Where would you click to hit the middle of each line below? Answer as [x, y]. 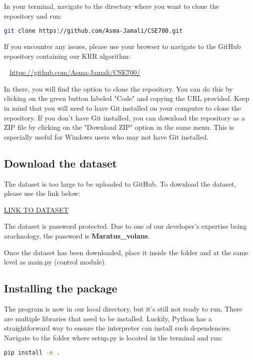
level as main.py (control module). [55, 262]
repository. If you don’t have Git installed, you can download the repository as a [125, 117]
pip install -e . [32, 353]
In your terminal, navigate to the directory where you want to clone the [112, 6]
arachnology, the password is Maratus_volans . [77, 235]
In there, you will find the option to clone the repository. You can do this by [118, 88]
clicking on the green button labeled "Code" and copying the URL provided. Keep [127, 98]
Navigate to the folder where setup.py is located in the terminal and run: [114, 337]
